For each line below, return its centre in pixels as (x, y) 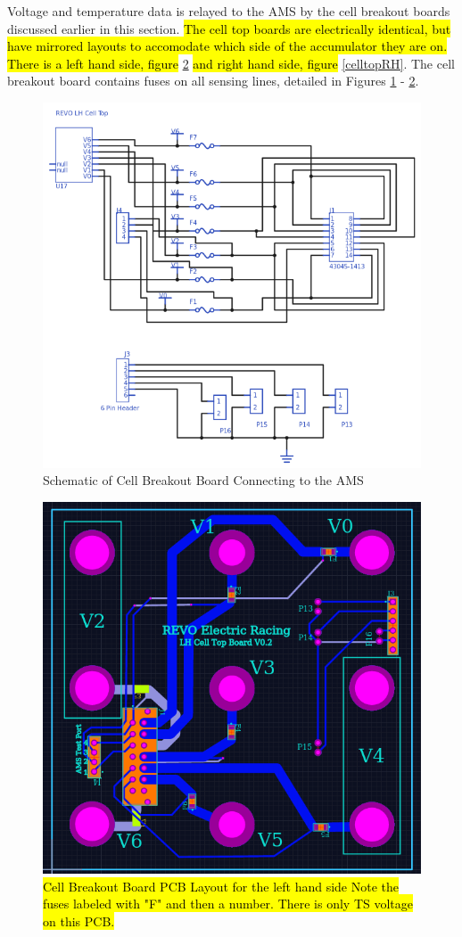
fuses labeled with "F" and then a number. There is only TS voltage (228, 904)
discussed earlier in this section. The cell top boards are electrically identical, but (229, 28)
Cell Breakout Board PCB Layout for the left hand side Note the (221, 886)
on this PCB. (79, 921)
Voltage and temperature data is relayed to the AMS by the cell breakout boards (229, 11)
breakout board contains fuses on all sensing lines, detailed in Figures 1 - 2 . (213, 81)
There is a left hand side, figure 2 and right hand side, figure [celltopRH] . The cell (231, 63)
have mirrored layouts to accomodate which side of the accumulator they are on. (227, 46)
